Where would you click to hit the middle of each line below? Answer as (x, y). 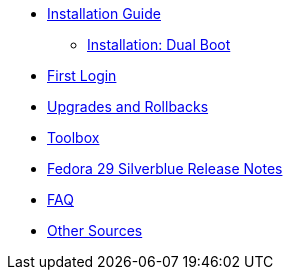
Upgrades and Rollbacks (128, 106)
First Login (82, 75)
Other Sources (95, 230)
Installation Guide (104, 13)
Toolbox (73, 137)
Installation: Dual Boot (159, 44)
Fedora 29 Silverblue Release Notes (165, 168)
